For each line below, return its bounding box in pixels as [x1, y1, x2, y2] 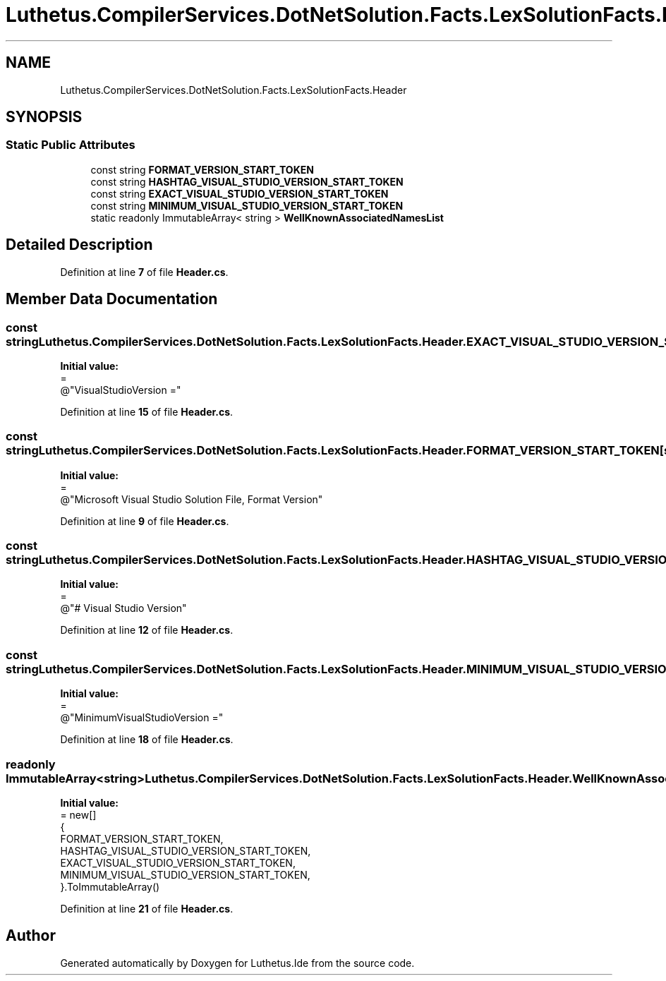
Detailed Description [6, 236, 153, 254]
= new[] [60, 808, 97, 821]
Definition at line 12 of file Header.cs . [60, 624, 234, 637]
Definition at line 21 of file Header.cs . [60, 902, 234, 915]
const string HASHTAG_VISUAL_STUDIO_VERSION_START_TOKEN [90, 175, 404, 188]
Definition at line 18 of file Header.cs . [60, 733, 234, 746]
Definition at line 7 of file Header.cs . [60, 265, 229, 278]
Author [6, 927, 56, 945]
